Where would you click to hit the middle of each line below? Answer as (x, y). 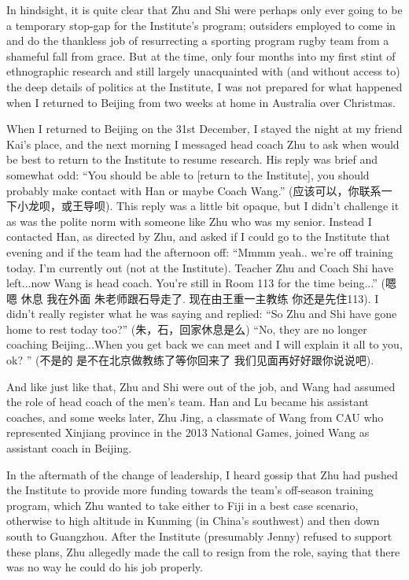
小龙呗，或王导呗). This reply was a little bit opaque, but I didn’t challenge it (208, 206)
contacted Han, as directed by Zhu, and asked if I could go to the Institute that (198, 236)
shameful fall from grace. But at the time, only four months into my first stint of (201, 55)
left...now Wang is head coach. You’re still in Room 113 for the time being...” (192, 283)
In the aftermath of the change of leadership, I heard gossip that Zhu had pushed (202, 474)
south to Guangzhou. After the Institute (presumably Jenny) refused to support (199, 536)
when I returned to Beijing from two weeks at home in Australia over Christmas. (201, 102)
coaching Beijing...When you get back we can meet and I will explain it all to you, (204, 344)
